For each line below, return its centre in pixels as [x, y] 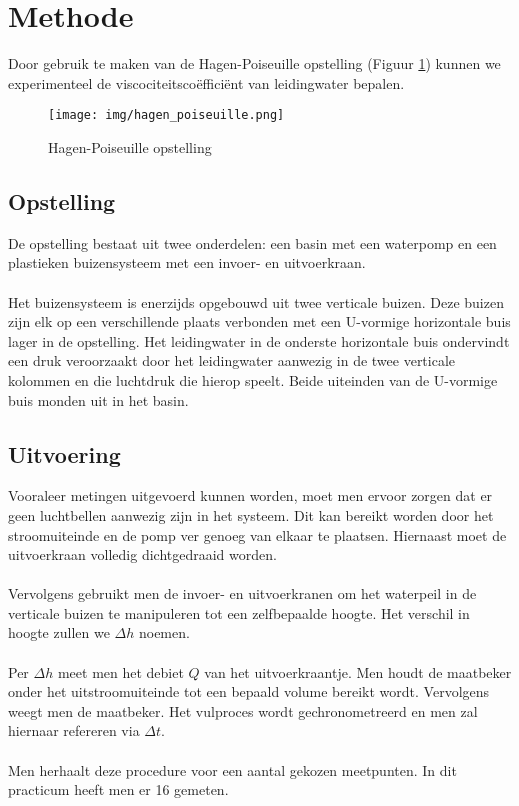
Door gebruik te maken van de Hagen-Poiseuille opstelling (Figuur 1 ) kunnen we [254, 63]
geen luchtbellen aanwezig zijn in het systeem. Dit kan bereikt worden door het [251, 514]
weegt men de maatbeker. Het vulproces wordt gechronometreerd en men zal [243, 710]
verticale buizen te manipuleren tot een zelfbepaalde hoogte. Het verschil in [239, 612]
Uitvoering [64, 453]
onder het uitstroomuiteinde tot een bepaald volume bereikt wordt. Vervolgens [249, 691]
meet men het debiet [120, 671]
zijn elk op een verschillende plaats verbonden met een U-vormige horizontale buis [259, 321]
